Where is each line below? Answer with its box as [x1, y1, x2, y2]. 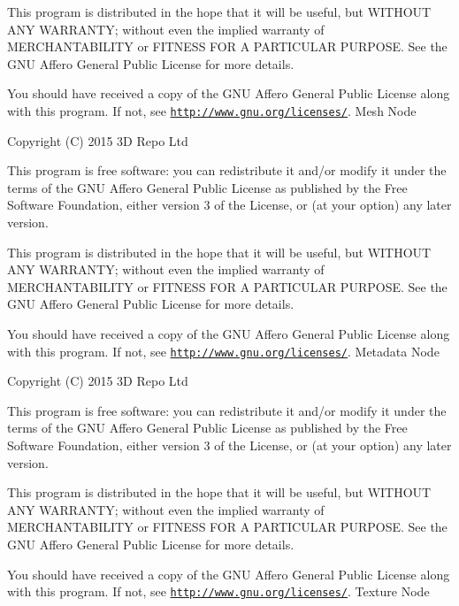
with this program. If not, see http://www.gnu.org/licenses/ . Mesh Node [7, 101, 417, 119]
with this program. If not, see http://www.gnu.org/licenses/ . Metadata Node [7, 341, 440, 360]
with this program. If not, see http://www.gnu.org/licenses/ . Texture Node [7, 582, 430, 601]
